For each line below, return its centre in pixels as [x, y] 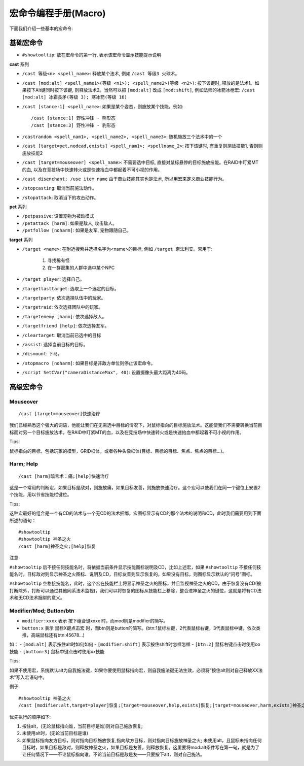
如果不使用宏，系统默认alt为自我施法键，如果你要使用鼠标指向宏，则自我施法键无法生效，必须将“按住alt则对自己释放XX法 [136, 670]
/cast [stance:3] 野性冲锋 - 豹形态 [73, 125]
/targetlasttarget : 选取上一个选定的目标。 [70, 288]
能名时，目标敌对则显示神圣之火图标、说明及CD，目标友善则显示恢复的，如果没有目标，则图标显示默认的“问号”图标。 [132, 574]
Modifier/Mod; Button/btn [42, 611]
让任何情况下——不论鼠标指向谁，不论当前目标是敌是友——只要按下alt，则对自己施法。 [113, 754]
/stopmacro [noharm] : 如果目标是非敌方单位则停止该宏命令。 [89, 363]
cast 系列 [19, 64]
